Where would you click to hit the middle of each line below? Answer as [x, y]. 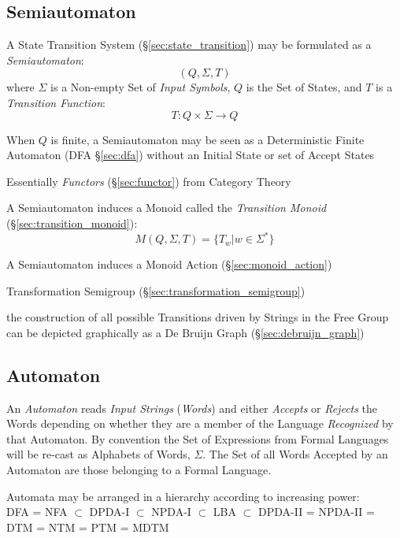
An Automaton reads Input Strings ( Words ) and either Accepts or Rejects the [192, 408]
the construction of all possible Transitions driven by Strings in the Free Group [198, 317]
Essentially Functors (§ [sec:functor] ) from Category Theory [149, 181]
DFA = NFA [37, 512]
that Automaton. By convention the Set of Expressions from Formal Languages [198, 438]
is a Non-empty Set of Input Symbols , [141, 87]
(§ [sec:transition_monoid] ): [72, 223]
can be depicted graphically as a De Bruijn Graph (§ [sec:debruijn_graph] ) [185, 332]
